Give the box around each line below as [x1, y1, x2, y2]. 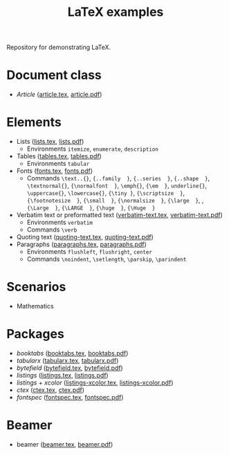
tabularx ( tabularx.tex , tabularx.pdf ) [16, 356, 119, 364]
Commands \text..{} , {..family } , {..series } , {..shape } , [26, 174, 210, 183]
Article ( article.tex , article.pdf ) [16, 91, 102, 99]
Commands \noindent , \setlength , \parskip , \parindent [26, 255, 187, 263]
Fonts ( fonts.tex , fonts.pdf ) [16, 167, 93, 175]
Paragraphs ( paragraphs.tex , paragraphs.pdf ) [16, 240, 147, 249]
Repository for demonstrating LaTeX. [6, 43, 111, 52]
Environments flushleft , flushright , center [26, 248, 153, 256]
